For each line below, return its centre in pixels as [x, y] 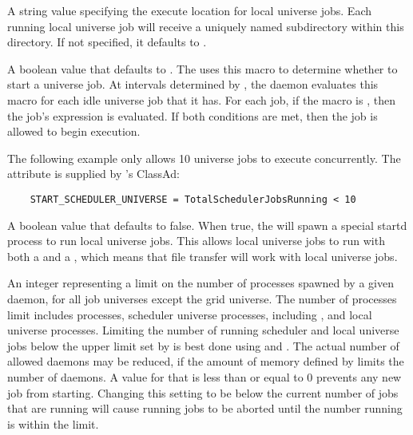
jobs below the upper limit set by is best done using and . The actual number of [203, 345]
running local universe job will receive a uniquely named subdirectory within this [206, 26]
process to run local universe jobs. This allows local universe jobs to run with [196, 241]
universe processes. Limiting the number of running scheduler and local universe [203, 330]
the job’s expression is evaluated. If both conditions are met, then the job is [193, 115]
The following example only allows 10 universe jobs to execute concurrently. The [204, 158]
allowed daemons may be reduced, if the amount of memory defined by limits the [206, 361]
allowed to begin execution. [74, 131]
